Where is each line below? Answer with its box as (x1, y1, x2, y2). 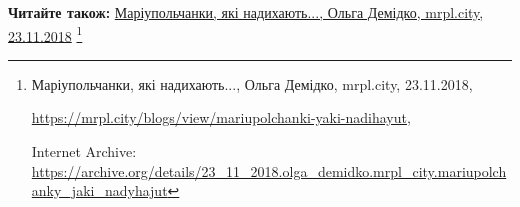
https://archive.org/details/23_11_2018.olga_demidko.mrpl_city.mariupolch (31, 160, 507, 181)
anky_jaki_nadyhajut (31, 180, 168, 201)
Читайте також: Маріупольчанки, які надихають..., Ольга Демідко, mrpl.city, (8, 2, 484, 22)
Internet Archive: (31, 141, 137, 162)
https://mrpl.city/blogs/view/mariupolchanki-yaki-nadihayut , (31, 107, 411, 128)
